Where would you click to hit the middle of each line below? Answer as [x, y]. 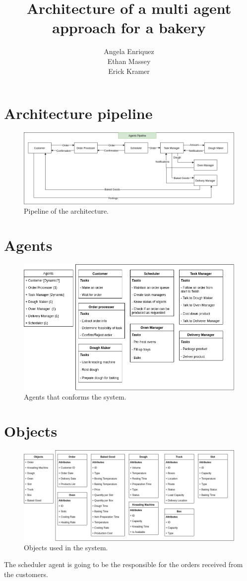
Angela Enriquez [129, 51]
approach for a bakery [129, 28]
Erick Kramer [129, 71]
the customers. [26, 574]
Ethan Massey [129, 61]
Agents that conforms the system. [75, 397]
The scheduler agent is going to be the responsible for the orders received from [123, 564]
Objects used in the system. [66, 548]
